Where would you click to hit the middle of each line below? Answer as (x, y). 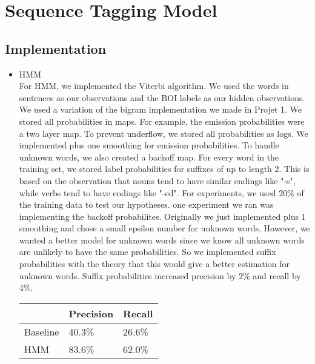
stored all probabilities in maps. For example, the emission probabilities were (162, 121)
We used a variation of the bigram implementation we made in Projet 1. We (161, 109)
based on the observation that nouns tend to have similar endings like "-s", (157, 180)
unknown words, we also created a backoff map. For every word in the (149, 157)
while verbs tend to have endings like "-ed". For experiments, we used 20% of (161, 192)
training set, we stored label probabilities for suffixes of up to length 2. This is (164, 169)
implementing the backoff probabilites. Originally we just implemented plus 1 (162, 216)
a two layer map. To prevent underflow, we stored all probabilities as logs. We (164, 133)
